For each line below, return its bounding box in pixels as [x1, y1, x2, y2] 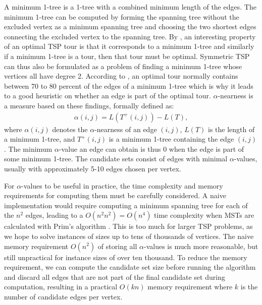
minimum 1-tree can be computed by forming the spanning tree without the [4, 11, 239, 22]
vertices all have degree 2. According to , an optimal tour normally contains [4, 71, 238, 81]
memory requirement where [147, 281, 233, 292]
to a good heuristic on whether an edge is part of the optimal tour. [4, 90, 211, 101]
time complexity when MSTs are [154, 210, 254, 220]
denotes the [52, 124, 88, 134]
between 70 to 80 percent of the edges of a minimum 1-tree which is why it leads [4, 80, 253, 91]
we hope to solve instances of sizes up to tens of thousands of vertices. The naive [4, 230, 254, 241]
